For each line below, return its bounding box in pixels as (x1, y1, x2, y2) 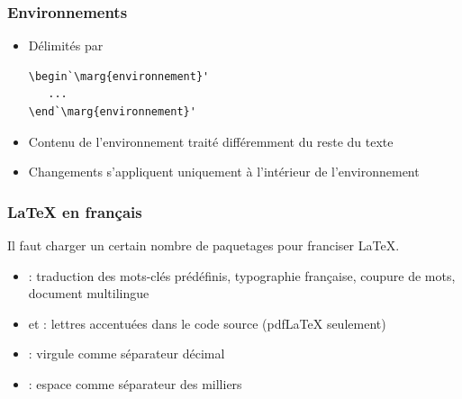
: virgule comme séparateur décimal (28, 344, 225, 363)
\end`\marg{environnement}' (28, 105, 196, 118)
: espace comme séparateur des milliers (28, 374, 242, 393)
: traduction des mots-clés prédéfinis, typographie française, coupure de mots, (28, 266, 456, 285)
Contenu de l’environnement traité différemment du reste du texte (28, 131, 394, 150)
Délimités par (28, 36, 104, 55)
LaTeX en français (7, 200, 142, 222)
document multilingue (28, 284, 149, 303)
